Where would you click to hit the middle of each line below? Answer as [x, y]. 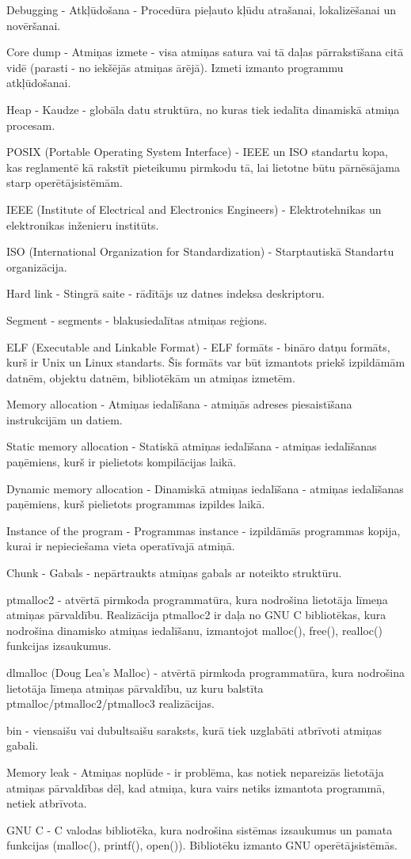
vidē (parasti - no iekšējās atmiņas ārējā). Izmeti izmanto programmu [175, 67]
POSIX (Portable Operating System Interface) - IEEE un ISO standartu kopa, [198, 152]
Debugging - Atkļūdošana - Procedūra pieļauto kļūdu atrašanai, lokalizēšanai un [201, 10]
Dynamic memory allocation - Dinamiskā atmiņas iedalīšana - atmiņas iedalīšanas [205, 488]
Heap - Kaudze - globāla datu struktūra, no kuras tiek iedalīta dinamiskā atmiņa [203, 109]
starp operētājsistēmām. [65, 182]
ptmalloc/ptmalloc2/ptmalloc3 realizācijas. [111, 703]
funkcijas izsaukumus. [59, 646]
